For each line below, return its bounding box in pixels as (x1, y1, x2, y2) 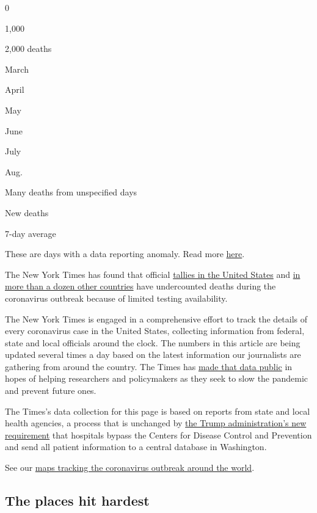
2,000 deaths (5, 42, 52, 55)
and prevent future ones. (5, 384, 97, 397)
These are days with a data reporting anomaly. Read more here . (5, 247, 245, 260)
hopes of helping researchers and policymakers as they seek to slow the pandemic (5, 372, 308, 385)
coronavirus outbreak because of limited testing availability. (5, 291, 228, 304)
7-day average (5, 227, 56, 239)
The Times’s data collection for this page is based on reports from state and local (5, 404, 310, 417)
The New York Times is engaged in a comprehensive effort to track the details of (5, 312, 308, 325)
